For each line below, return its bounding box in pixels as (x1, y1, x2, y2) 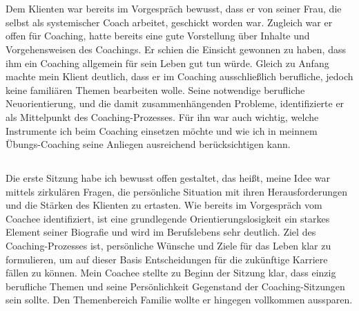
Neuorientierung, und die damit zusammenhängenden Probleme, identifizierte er (6, 96, 345, 111)
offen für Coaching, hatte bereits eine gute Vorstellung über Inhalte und (6, 28, 310, 43)
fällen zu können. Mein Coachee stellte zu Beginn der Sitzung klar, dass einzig (6, 265, 336, 280)
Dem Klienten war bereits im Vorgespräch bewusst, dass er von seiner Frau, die (6, 1, 342, 16)
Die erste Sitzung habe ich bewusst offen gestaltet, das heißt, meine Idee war (6, 171, 330, 185)
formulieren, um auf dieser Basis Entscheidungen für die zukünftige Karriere (6, 252, 328, 266)
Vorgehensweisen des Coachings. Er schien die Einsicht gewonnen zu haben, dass (6, 41, 346, 56)
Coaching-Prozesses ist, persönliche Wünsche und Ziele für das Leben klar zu (6, 238, 331, 253)
